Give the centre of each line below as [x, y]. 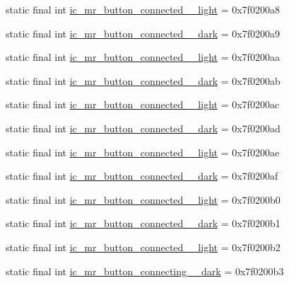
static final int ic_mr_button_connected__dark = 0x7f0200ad [143, 128]
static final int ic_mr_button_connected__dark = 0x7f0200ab [143, 80]
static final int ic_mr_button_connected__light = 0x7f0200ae [143, 152]
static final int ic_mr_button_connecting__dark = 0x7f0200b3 [145, 271]
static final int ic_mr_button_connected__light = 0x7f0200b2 [143, 247]
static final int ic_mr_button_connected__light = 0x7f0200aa [143, 57]
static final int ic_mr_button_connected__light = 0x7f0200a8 [143, 9]
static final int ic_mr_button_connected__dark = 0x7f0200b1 [143, 223]
